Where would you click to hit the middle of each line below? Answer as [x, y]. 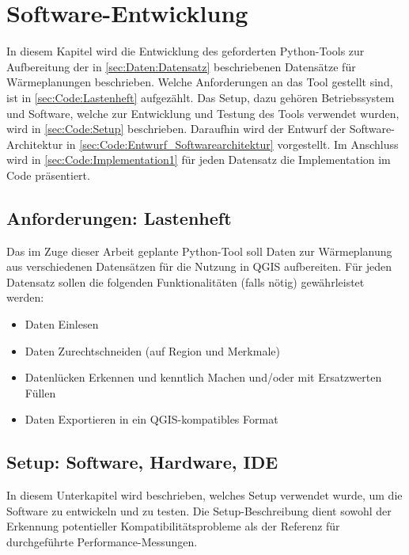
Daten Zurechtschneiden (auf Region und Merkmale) [152, 350]
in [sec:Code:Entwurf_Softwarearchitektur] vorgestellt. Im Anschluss [232, 144]
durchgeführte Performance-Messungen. [102, 542]
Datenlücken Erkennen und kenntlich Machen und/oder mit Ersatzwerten [203, 377]
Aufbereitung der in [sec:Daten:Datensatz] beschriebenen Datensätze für [181, 66]
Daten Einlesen [62, 324]
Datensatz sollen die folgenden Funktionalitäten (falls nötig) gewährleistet [186, 281]
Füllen [40, 392]
